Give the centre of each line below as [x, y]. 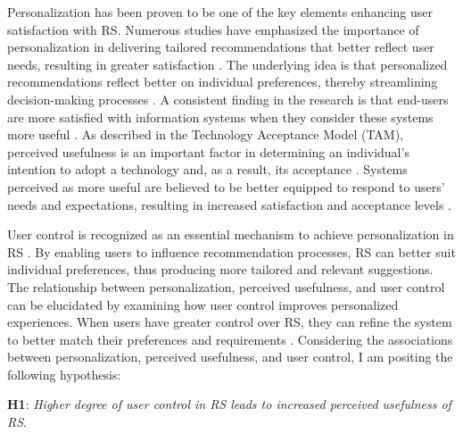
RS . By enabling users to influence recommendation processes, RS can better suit [231, 251]
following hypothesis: [64, 374]
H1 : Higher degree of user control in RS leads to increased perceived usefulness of [229, 404]
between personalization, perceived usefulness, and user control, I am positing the [230, 357]
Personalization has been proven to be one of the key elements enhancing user [220, 12]
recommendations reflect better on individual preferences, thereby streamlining [223, 82]
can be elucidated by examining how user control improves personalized [203, 304]
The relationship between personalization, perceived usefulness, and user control [226, 286]
